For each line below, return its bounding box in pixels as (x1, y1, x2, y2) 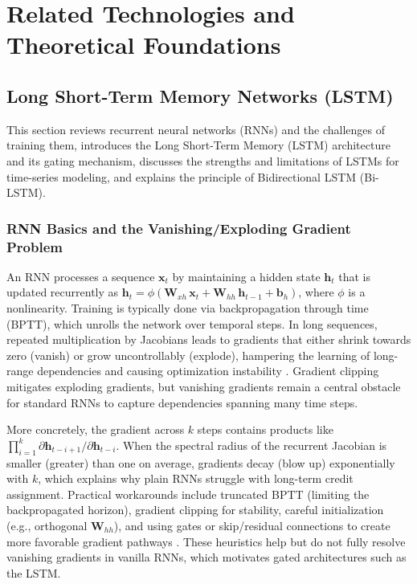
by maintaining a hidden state (172, 267, 321, 284)
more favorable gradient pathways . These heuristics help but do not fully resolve (6, 533, 406, 549)
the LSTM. (6, 564, 61, 581)
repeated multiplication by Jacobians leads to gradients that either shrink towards (6, 331, 411, 348)
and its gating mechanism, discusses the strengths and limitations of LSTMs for (6, 152, 399, 169)
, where (298, 284, 334, 300)
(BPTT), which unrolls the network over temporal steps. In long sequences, (6, 315, 378, 332)
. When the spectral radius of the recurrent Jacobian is (116, 436, 387, 453)
